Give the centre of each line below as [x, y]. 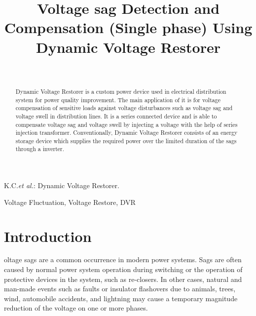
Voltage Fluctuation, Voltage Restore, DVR [70, 202]
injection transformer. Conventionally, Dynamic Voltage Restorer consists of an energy [127, 133]
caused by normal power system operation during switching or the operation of [123, 269]
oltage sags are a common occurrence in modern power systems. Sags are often [123, 259]
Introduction [48, 236]
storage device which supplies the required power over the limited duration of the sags [126, 140]
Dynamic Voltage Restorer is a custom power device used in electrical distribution [121, 91]
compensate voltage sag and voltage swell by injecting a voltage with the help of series [127, 124]
